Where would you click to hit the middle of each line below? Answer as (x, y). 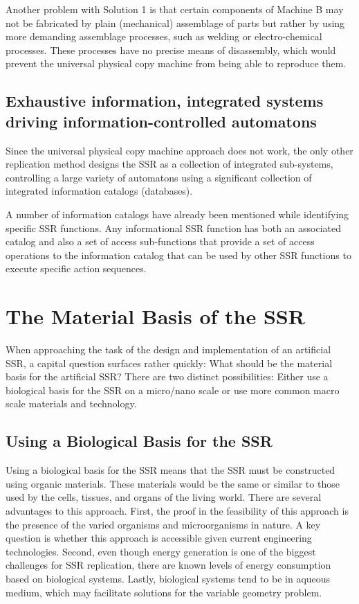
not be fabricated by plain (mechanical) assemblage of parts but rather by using (175, 23)
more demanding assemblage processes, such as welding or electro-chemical (164, 36)
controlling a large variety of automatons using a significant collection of (159, 177)
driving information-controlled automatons (161, 121)
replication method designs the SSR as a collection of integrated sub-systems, (169, 164)
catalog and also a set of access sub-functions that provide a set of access (160, 241)
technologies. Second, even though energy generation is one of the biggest (161, 551)
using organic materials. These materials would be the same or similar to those (173, 483)
